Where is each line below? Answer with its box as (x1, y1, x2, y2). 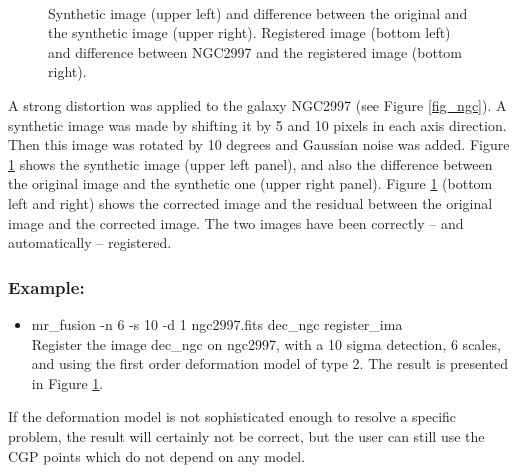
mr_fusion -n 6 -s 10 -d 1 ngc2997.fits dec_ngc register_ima (31, 313, 403, 334)
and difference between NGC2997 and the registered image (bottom (48, 41, 463, 62)
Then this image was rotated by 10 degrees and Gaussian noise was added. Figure (8, 134, 510, 155)
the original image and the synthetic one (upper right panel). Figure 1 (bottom (8, 173, 493, 194)
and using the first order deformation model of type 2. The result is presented (31, 353, 509, 374)
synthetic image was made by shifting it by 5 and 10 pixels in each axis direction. (8, 114, 507, 135)
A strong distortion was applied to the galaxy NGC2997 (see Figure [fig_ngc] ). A (8, 94, 507, 115)
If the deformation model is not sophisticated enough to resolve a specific (8, 406, 457, 427)
